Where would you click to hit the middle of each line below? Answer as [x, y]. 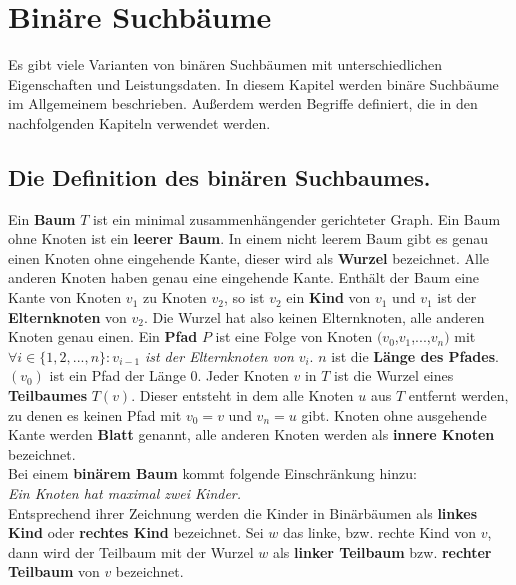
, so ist [244, 297]
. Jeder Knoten [243, 375]
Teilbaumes [48, 395]
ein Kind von [328, 297]
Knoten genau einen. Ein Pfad [103, 336]
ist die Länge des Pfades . [415, 355]
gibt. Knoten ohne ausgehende [394, 414]
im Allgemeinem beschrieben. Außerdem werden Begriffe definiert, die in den [243, 103]
